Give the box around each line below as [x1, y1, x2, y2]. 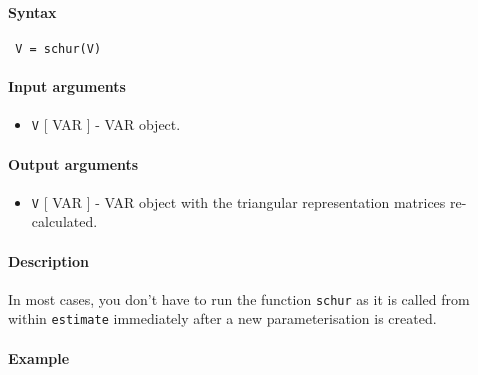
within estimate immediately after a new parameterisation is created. [8, 308, 437, 329]
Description [8, 250, 90, 271]
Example [8, 347, 70, 368]
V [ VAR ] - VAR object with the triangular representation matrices [31, 191, 446, 212]
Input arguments [8, 76, 126, 97]
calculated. [31, 211, 98, 232]
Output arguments [8, 153, 139, 174]
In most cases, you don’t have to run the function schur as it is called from [8, 288, 470, 309]
